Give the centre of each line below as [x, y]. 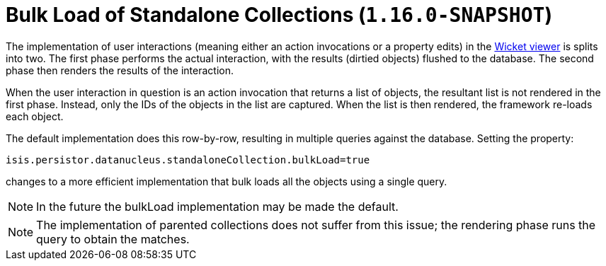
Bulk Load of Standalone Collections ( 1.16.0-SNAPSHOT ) [279, 15]
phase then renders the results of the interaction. [120, 70]
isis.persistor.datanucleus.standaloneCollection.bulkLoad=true [188, 160]
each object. [35, 116]
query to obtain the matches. [113, 239]
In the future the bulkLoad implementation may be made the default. [217, 206]
